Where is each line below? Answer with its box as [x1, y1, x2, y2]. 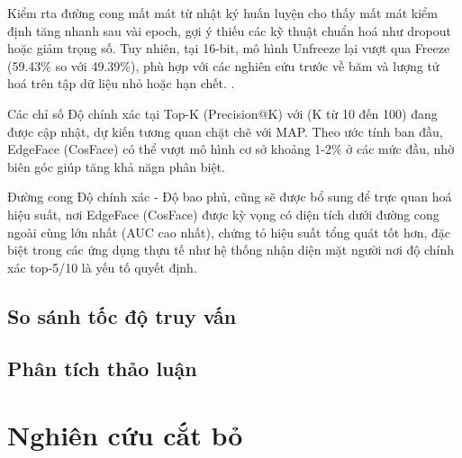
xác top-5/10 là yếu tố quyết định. [7, 257, 197, 276]
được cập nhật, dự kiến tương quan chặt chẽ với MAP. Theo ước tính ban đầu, [7, 121, 443, 140]
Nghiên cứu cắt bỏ [7, 417, 243, 454]
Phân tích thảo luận [7, 355, 197, 382]
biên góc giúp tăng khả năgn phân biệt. [7, 157, 225, 175]
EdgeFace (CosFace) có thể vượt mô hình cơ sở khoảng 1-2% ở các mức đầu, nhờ [7, 139, 455, 158]
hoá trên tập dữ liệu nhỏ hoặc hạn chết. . [7, 74, 235, 93]
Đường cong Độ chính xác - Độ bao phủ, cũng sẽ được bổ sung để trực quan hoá [7, 187, 452, 206]
